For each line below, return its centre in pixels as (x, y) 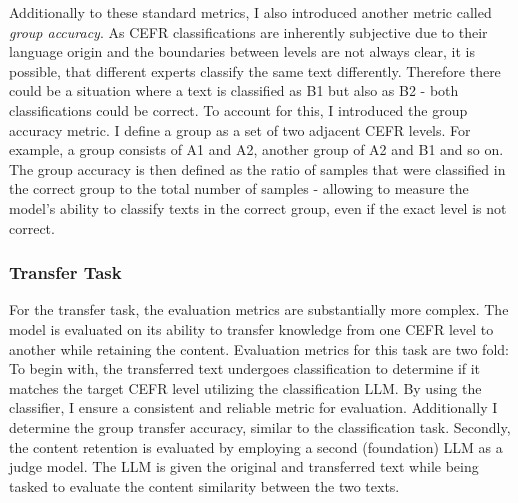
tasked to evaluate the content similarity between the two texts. (204, 485)
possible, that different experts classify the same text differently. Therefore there (255, 70)
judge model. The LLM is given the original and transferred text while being (244, 466)
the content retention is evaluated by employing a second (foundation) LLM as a (256, 446)
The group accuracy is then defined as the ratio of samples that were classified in (257, 168)
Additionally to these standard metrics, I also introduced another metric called (250, 12)
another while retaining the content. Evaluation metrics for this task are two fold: (259, 348)
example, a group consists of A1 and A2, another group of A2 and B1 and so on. (256, 149)
